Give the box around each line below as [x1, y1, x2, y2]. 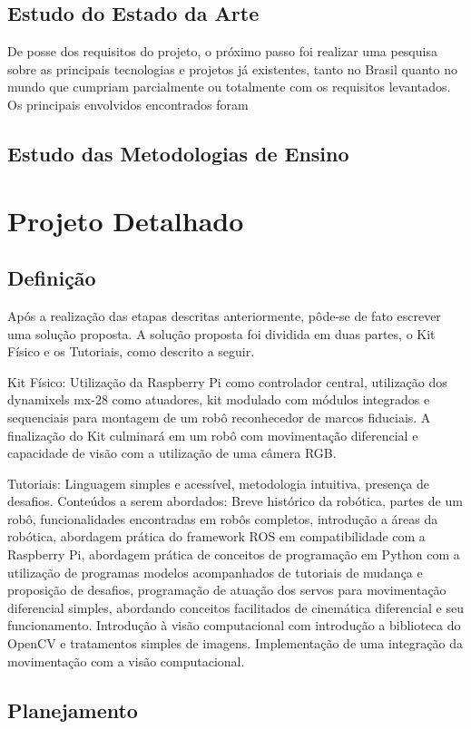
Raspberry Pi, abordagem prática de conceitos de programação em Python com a [7, 545, 460, 564]
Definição [7, 264, 96, 292]
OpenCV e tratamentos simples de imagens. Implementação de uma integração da [7, 634, 463, 653]
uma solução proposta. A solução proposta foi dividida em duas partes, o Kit [7, 324, 436, 343]
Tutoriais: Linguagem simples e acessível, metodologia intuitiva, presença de [7, 473, 430, 492]
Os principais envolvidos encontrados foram [7, 94, 249, 113]
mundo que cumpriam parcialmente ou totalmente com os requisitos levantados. [7, 77, 451, 96]
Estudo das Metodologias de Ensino [7, 139, 349, 167]
